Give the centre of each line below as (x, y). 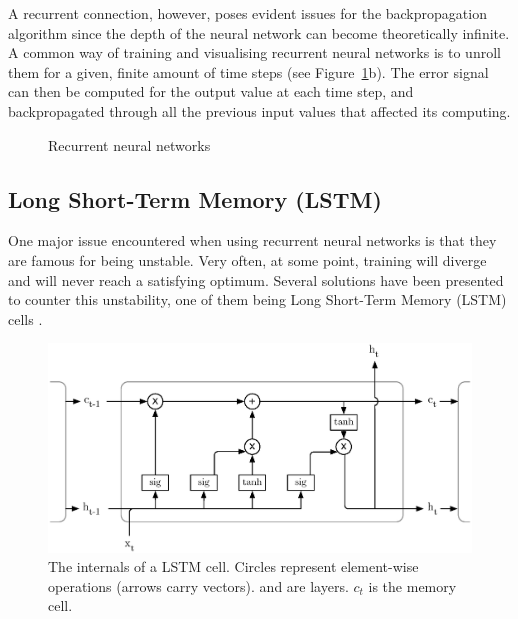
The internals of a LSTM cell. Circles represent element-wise (233, 566)
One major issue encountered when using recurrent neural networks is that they (252, 240)
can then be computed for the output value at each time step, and (211, 91)
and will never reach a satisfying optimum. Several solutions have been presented (256, 279)
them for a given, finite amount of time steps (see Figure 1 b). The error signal (248, 71)
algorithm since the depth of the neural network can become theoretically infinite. (259, 32)
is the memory (412, 585)
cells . (25, 318)
